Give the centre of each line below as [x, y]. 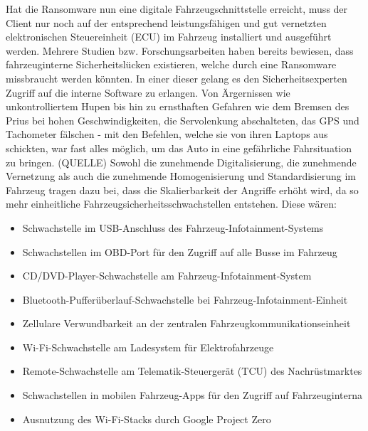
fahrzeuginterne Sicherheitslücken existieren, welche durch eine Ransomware [171, 64]
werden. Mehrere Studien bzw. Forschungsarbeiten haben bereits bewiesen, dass [180, 50]
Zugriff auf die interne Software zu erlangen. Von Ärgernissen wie [148, 92]
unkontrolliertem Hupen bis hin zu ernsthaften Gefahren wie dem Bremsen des [178, 106]
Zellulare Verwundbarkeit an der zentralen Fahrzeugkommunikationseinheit [186, 323]
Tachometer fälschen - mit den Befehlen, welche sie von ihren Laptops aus [167, 134]
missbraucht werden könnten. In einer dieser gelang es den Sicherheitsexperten [177, 78]
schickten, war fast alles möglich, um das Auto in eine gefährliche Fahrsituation [179, 148]
